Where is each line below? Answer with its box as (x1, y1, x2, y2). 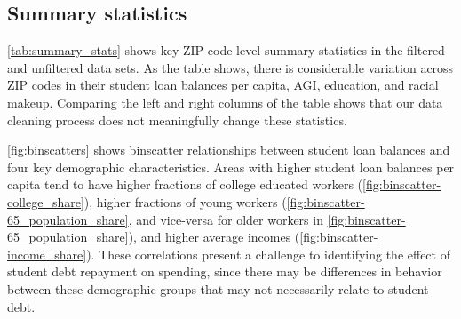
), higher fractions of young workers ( (83, 192, 287, 211)
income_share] (7, 244, 87, 263)
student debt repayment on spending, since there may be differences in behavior (7, 262, 442, 281)
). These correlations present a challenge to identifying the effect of (86, 244, 450, 263)
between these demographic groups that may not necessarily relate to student (7, 279, 429, 298)
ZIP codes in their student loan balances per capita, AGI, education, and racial (7, 76, 439, 94)
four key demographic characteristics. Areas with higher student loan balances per (7, 157, 455, 176)
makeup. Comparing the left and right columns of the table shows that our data (7, 92, 443, 111)
